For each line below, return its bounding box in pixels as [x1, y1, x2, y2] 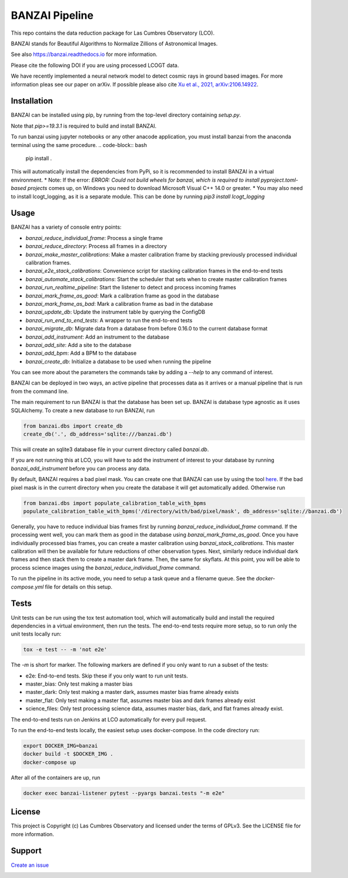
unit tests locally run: [11, 630, 62, 637]
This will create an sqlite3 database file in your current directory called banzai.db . [11, 446, 209, 453]
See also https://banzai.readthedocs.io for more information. [11, 51, 158, 58]
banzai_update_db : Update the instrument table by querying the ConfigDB [25, 309, 206, 316]
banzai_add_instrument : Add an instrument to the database [25, 333, 170, 340]
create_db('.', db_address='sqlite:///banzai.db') [23, 431, 173, 438]
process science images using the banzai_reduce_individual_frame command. [11, 564, 201, 571]
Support [11, 846, 42, 856]
